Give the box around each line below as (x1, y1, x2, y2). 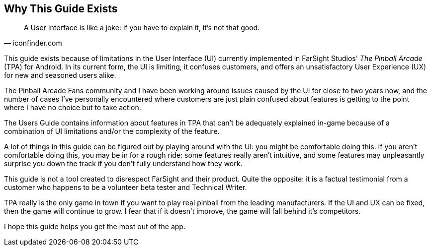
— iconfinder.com (4, 39, 62, 48)
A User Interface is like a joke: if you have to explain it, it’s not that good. (24, 23, 260, 32)
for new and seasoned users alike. (4, 71, 116, 80)
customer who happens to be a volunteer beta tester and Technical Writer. (4, 183, 247, 192)
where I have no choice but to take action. (4, 103, 141, 112)
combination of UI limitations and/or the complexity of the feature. (4, 127, 220, 136)
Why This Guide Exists (4, 2, 118, 15)
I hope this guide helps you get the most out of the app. (4, 222, 185, 231)
